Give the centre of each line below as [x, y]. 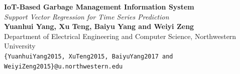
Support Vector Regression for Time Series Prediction [87, 16]
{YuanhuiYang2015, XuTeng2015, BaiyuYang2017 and [89, 56]
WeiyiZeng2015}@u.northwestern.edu [64, 66]
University [20, 46]
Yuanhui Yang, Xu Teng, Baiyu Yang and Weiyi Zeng [99, 26]
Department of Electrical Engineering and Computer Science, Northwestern [120, 36]
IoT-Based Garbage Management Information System [99, 6]
